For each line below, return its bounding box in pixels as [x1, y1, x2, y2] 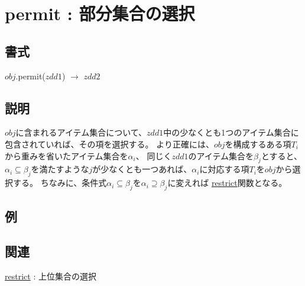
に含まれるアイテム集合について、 [15, 126, 147, 139]
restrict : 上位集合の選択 [5, 269, 96, 282]
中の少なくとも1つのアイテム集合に [163, 126, 299, 139]
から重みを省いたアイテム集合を [5, 149, 128, 162]
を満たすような [31, 163, 89, 175]
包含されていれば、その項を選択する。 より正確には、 [5, 137, 214, 150]
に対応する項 [199, 163, 249, 175]
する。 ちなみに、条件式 [12, 176, 107, 189]
